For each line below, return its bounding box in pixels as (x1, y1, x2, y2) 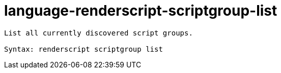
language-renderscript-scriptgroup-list (4, 2, 277, 19)
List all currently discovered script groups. (4, 28, 193, 37)
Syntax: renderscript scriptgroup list (4, 45, 163, 53)
